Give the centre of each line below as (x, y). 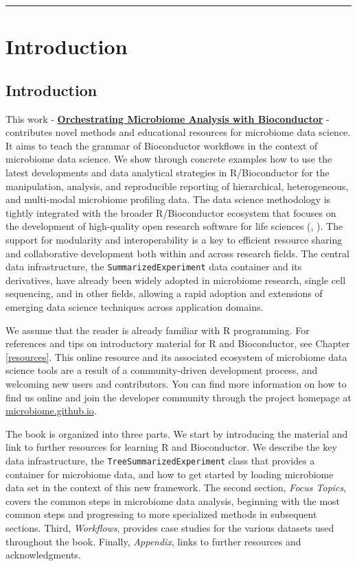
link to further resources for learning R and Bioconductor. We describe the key (171, 447)
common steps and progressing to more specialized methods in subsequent (161, 514)
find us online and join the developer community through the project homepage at (178, 397)
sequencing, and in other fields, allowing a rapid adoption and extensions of (164, 293)
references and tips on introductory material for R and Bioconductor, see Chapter (178, 343)
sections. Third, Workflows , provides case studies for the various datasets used (170, 527)
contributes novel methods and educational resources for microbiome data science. (178, 132)
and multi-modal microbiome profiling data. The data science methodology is (168, 199)
